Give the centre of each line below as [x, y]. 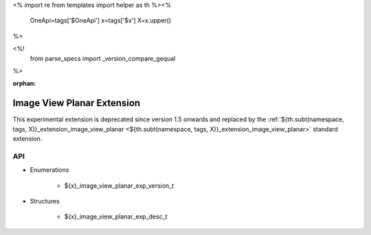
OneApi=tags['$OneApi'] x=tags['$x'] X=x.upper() [101, 21]
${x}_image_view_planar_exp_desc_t [116, 217]
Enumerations [49, 170]
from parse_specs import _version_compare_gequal [103, 58]
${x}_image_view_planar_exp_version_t [119, 186]
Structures [45, 201]
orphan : [24, 84]
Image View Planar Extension [77, 103]
